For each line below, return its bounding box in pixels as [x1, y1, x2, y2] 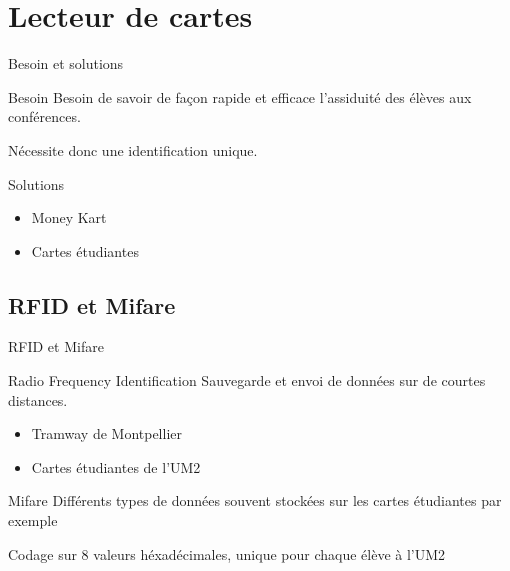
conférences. [8, 106, 81, 127]
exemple [8, 510, 58, 531]
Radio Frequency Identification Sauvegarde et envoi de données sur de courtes [8, 370, 486, 391]
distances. [8, 389, 68, 410]
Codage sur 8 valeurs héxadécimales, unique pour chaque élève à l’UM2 [8, 543, 446, 564]
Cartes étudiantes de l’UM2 [31, 456, 201, 477]
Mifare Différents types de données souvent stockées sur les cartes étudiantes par [8, 490, 502, 511]
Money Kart [31, 207, 107, 228]
